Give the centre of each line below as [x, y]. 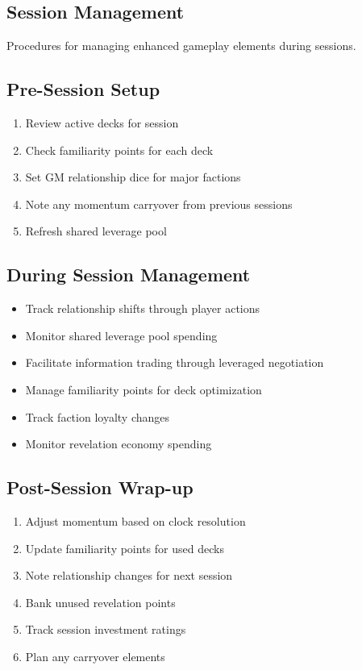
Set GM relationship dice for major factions [133, 177]
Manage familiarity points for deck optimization [144, 389]
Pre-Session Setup [83, 89]
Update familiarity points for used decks [125, 548]
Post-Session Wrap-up [100, 487]
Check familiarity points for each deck [119, 150]
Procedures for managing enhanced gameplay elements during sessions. [181, 46]
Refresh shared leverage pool [96, 231]
